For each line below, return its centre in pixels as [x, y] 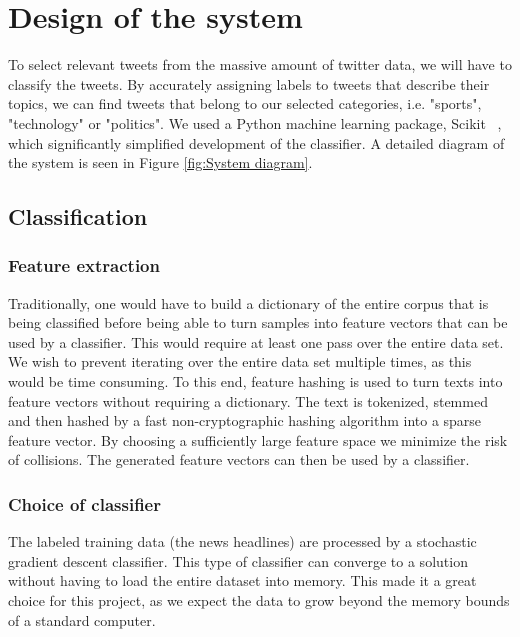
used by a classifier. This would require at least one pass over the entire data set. [256, 341]
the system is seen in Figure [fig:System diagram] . [160, 162]
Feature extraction [84, 265]
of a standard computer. [82, 619]
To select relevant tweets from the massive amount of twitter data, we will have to [260, 64]
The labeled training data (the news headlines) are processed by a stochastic [242, 541]
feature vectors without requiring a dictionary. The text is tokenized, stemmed [248, 400]
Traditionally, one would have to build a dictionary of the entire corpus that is [248, 302]
